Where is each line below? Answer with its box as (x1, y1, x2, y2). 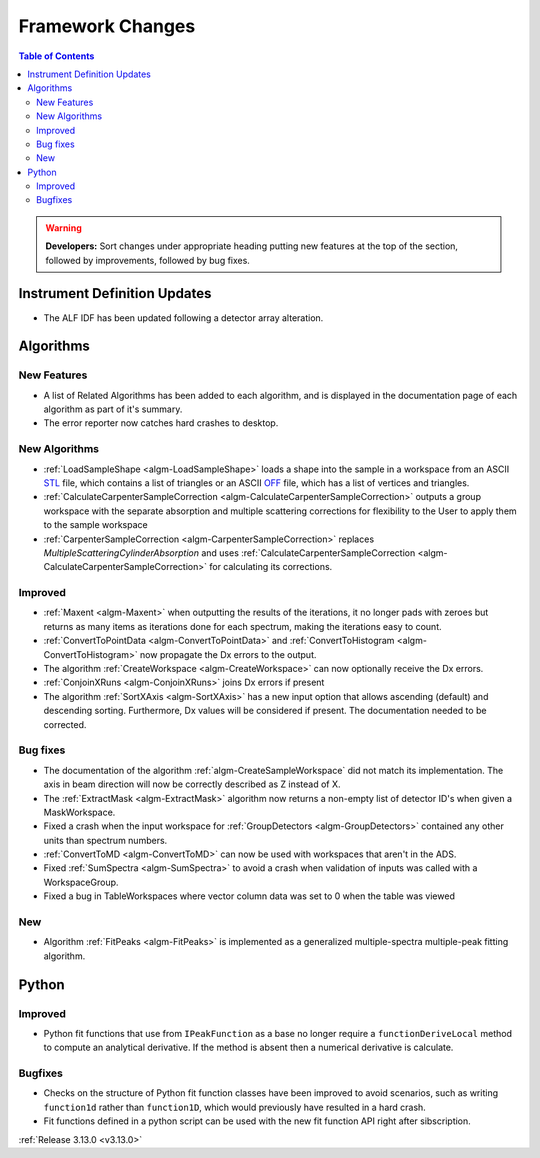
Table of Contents (18, 50, 95, 62)
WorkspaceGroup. (43, 876, 119, 888)
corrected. (43, 718, 87, 730)
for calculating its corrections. (208, 561, 333, 573)
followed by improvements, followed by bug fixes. (45, 254, 250, 266)
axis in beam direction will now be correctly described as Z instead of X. (43, 778, 341, 790)
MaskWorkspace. (43, 806, 116, 818)
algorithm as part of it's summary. (43, 403, 183, 415)
